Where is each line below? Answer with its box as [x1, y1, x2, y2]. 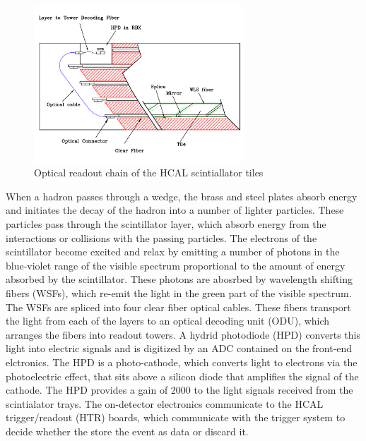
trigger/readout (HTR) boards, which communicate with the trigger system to [6, 410, 346, 425]
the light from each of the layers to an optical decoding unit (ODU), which [6, 313, 330, 328]
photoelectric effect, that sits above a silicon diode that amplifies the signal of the [6, 368, 359, 383]
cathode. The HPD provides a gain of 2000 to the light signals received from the [6, 382, 353, 397]
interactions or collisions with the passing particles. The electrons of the [6, 230, 317, 245]
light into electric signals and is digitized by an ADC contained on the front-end [6, 341, 353, 356]
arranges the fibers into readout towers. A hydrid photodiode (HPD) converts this [6, 327, 360, 342]
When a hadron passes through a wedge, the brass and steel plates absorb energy [6, 188, 358, 203]
